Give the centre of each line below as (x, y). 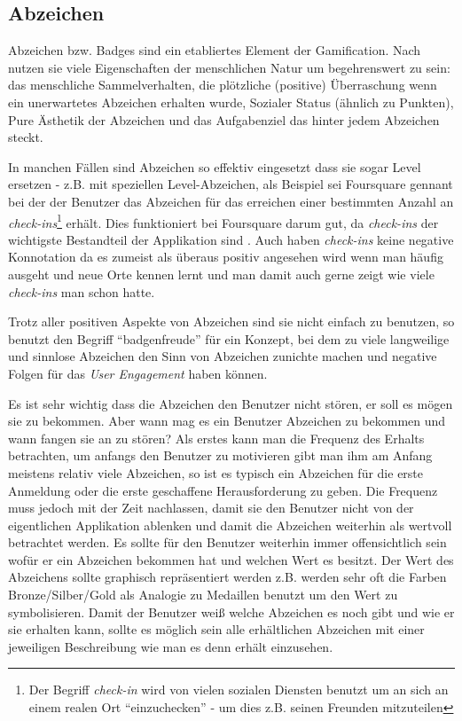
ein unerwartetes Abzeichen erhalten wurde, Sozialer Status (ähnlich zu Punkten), (231, 102)
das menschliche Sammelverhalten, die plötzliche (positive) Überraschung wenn (223, 85)
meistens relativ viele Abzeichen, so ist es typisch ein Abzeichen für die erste (216, 472)
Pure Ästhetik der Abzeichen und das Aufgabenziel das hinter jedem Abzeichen (224, 119)
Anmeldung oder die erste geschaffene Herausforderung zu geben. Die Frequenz (223, 490)
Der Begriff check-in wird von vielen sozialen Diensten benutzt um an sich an (239, 690)
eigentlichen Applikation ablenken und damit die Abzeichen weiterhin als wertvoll (230, 525)
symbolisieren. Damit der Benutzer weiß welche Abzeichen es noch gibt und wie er (231, 611)
